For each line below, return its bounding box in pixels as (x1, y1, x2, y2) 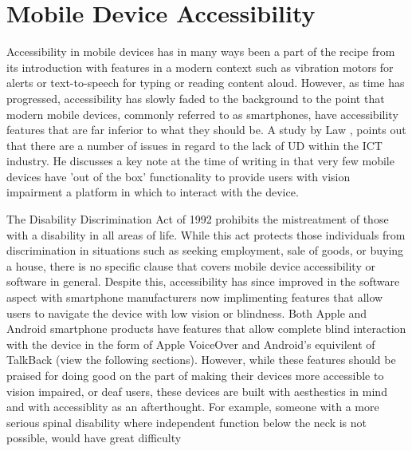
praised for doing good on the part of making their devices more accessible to (6, 367, 384, 383)
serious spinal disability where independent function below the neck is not (6, 413, 367, 430)
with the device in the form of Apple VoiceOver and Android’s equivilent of (6, 335, 375, 352)
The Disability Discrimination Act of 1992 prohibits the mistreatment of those (6, 211, 389, 227)
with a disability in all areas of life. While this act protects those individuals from (6, 226, 406, 243)
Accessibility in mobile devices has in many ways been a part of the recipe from (6, 43, 395, 60)
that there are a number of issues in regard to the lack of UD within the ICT (6, 136, 383, 153)
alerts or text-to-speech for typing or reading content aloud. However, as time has (6, 74, 405, 91)
